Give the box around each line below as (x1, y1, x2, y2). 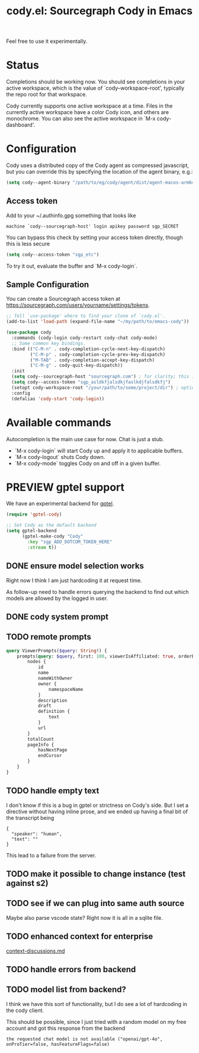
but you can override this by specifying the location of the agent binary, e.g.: (6, 168, 193, 175)
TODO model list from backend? (6, 985, 126, 995)
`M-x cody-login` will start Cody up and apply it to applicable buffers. (14, 447, 184, 454)
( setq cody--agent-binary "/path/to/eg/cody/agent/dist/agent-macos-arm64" (6, 180, 197, 186)
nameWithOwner (37, 675, 73, 681)
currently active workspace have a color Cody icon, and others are (6, 109, 169, 116)
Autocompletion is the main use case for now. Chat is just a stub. (6, 435, 164, 442)
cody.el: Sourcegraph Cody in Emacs (6, 4, 193, 18)
